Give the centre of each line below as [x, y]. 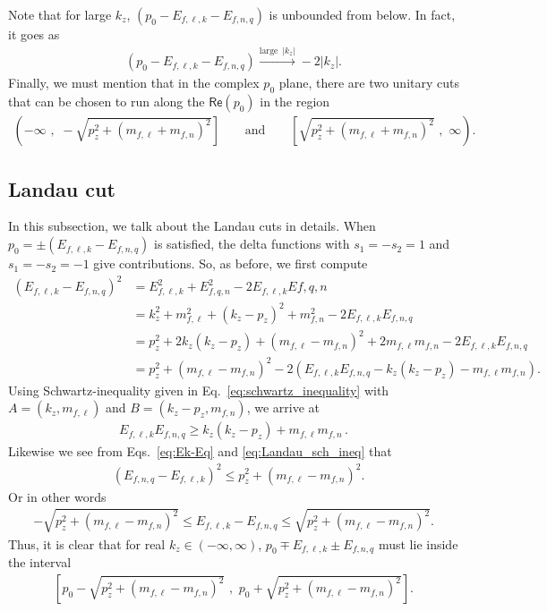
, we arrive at [283, 407]
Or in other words [57, 496]
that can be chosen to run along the [107, 102]
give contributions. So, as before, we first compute [231, 263]
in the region [295, 102]
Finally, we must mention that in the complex [134, 83]
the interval [40, 562]
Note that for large [60, 14]
